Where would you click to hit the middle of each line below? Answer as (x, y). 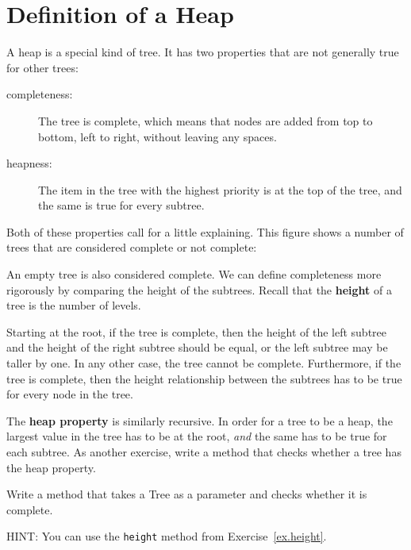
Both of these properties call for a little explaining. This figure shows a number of (205, 231)
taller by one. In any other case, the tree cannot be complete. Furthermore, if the (204, 363)
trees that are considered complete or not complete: (132, 247)
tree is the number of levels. (74, 305)
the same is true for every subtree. (121, 205)
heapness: (29, 163)
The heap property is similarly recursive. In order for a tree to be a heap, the (200, 420)
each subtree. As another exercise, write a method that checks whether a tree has (204, 452)
